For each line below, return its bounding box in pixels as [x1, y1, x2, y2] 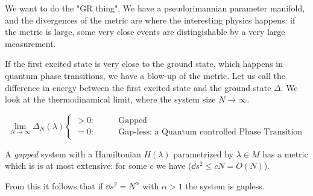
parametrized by [173, 147, 233, 160]
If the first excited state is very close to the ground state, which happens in [5, 57, 283, 70]
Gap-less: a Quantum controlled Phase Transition [118, 128, 303, 137]
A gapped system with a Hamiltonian [5, 147, 141, 160]
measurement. [5, 37, 56, 49]
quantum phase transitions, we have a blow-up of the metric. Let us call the [5, 69, 285, 81]
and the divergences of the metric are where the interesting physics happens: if [5, 13, 296, 26]
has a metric [262, 147, 308, 160]
